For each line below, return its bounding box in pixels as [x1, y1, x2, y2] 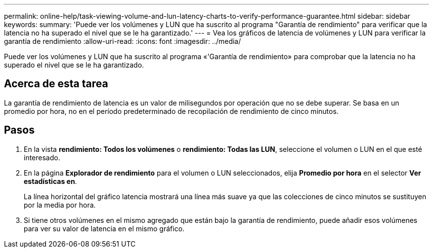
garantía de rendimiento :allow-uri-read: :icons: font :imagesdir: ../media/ [4, 37, 241, 45]
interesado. [24, 153, 60, 162]
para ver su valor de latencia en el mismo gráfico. [24, 224, 185, 233]
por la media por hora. [24, 200, 96, 209]
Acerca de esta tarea [4, 77, 108, 90]
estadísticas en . [24, 177, 77, 185]
